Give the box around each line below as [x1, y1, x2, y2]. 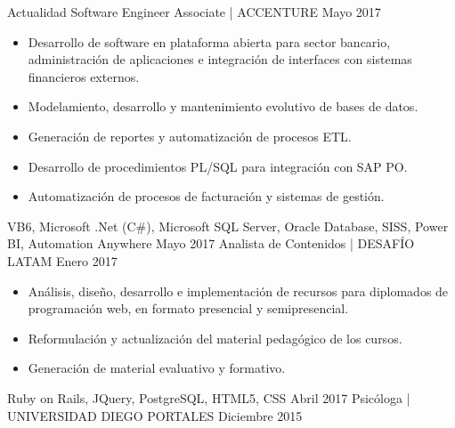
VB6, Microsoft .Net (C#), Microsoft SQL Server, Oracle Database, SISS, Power [7, 216, 449, 235]
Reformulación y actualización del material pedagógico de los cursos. [28, 328, 402, 347]
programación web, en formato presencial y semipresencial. [28, 299, 349, 318]
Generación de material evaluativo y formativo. [28, 359, 286, 377]
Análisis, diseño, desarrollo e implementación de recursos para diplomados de [28, 281, 449, 300]
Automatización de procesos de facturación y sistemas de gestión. [28, 187, 385, 206]
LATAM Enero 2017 [7, 251, 118, 270]
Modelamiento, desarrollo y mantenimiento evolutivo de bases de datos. [28, 97, 418, 116]
